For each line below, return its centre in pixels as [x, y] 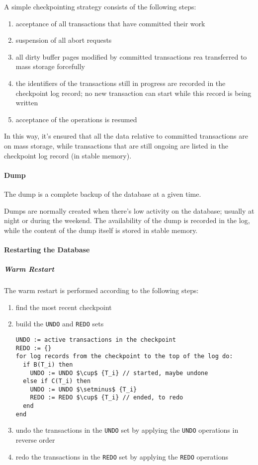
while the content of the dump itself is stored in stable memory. [101, 230]
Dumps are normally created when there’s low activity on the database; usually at [129, 210]
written [27, 103]
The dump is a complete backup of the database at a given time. [103, 194]
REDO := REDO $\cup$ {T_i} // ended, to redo [107, 398]
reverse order [35, 440]
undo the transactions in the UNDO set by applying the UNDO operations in [127, 430]
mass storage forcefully [50, 66]
